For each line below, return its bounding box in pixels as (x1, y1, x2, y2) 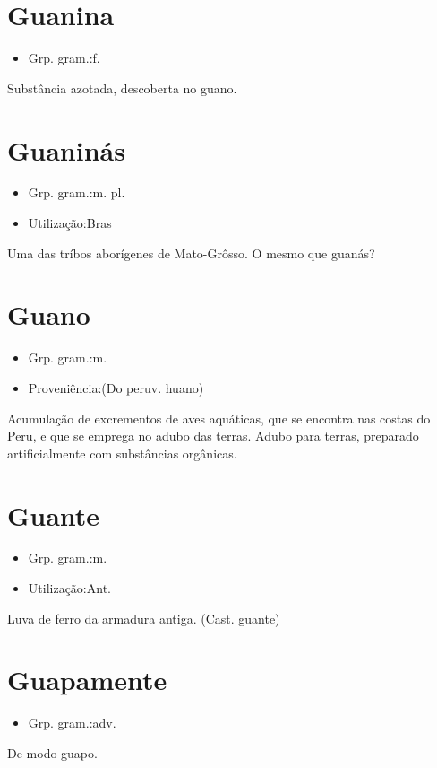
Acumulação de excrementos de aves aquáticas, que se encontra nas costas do (7, 408, 431, 427)
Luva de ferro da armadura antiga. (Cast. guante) (7, 608, 280, 627)
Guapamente (7, 661, 167, 698)
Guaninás (7, 131, 125, 168)
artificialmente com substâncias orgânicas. (7, 443, 237, 462)
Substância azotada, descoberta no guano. (7, 78, 237, 97)
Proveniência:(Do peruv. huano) (28, 378, 204, 397)
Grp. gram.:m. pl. (28, 183, 125, 202)
